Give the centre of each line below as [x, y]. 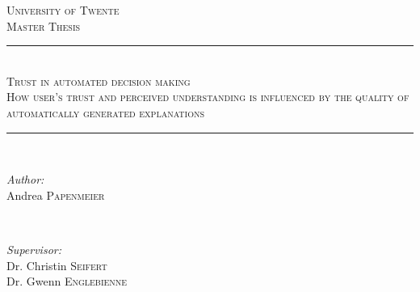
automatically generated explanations [105, 112]
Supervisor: [34, 249]
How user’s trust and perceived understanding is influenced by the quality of [208, 97]
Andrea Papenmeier [56, 195]
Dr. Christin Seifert [57, 265]
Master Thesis [44, 25]
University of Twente [63, 10]
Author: [25, 179]
